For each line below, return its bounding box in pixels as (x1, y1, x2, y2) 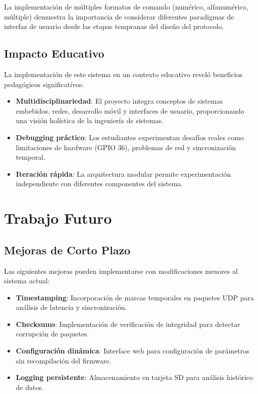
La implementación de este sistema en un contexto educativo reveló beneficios (4, 69, 242, 79)
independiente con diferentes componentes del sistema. (16, 178, 183, 189)
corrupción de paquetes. (16, 328, 89, 339)
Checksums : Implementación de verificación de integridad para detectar (16, 318, 240, 329)
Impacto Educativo (4, 46, 105, 61)
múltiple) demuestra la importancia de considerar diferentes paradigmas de (4, 11, 234, 22)
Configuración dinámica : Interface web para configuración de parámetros (16, 345, 249, 356)
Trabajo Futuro (4, 208, 112, 228)
